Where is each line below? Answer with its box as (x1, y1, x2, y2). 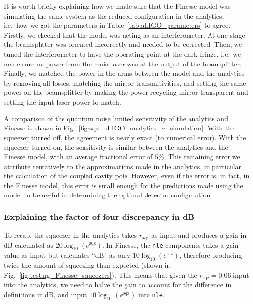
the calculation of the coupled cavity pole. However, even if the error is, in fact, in (4, 171, 250, 181)
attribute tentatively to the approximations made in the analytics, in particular (4, 161, 242, 171)
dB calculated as (4, 239, 53, 250)
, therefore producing (179, 250, 242, 260)
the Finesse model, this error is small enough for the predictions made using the (4, 180, 243, 190)
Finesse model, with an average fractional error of (4, 151, 153, 161)
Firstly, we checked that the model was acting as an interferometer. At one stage (4, 29, 245, 40)
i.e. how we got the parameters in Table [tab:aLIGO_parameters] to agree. (4, 20, 231, 30)
